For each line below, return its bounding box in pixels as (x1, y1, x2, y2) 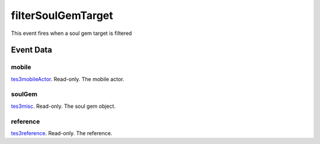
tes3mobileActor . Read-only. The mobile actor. (11, 75, 124, 82)
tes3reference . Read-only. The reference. (11, 129, 113, 136)
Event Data (11, 45, 53, 55)
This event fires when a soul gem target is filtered (11, 30, 132, 37)
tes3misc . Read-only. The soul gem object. (11, 103, 116, 110)
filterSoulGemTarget (11, 9, 114, 22)
